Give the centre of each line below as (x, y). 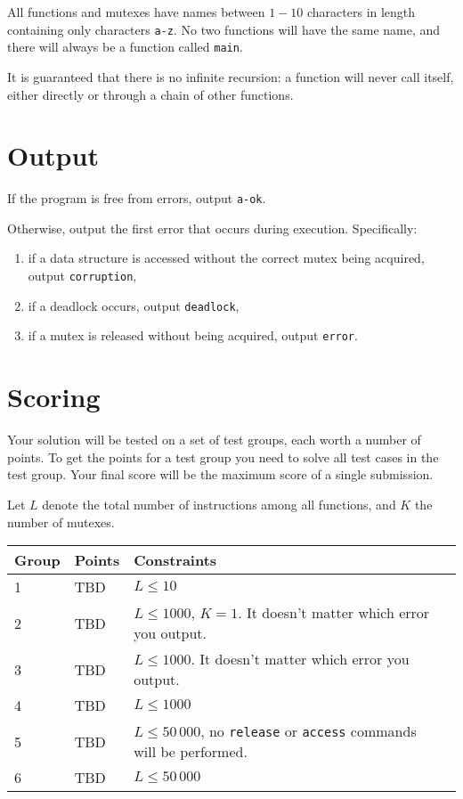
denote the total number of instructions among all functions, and (219, 504)
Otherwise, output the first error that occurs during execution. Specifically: (212, 228)
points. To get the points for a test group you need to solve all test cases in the (223, 457)
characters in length (361, 12)
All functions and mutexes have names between (136, 12)
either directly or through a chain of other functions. (150, 94)
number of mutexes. (61, 522)
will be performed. (191, 752)
